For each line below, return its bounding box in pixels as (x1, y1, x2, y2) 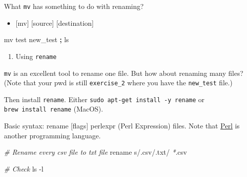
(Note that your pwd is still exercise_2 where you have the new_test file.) (4, 77, 233, 88)
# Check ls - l (4, 163, 44, 174)
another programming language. (4, 130, 101, 140)
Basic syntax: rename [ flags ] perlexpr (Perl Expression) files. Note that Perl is (4, 120, 240, 131)
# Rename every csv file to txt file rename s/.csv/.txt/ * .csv (4, 147, 187, 157)
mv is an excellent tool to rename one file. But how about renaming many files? (4, 67, 244, 78)
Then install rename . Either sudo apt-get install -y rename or (4, 94, 205, 104)
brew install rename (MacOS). (4, 104, 103, 114)
